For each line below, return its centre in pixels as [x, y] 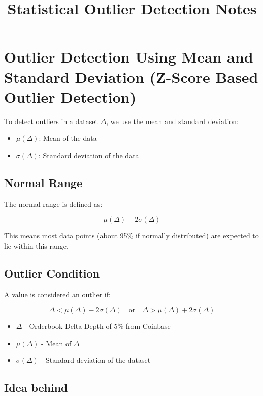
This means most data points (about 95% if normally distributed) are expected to [131, 236]
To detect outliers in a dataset [51, 121]
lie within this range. [36, 245]
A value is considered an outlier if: [57, 294]
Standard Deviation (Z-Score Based [131, 77]
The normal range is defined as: [53, 204]
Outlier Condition [52, 273]
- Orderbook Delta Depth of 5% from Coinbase [97, 326]
